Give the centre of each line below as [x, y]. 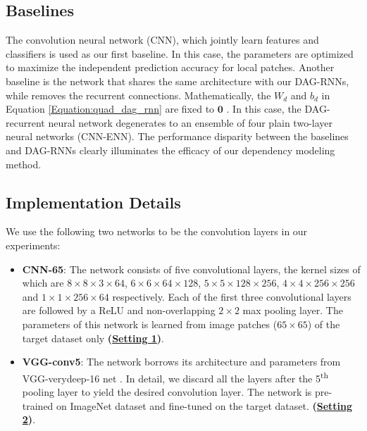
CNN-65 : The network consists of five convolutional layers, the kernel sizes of [191, 269]
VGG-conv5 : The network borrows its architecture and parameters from [181, 362]
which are [43, 283]
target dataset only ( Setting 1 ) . [93, 338]
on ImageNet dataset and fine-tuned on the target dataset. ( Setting [205, 405]
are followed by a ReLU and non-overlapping [119, 310]
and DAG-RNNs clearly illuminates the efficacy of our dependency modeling [170, 150]
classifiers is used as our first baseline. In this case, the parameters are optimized [180, 53]
